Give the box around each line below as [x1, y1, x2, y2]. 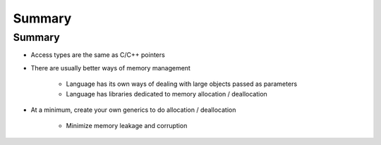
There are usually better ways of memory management [30, 63, 190, 72]
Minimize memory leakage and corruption [66, 122, 188, 130]
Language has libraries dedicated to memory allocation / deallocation [66, 89, 267, 98]
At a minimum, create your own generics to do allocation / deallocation [30, 106, 236, 114]
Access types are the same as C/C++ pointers [30, 51, 165, 59]
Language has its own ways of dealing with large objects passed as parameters [66, 80, 298, 88]
